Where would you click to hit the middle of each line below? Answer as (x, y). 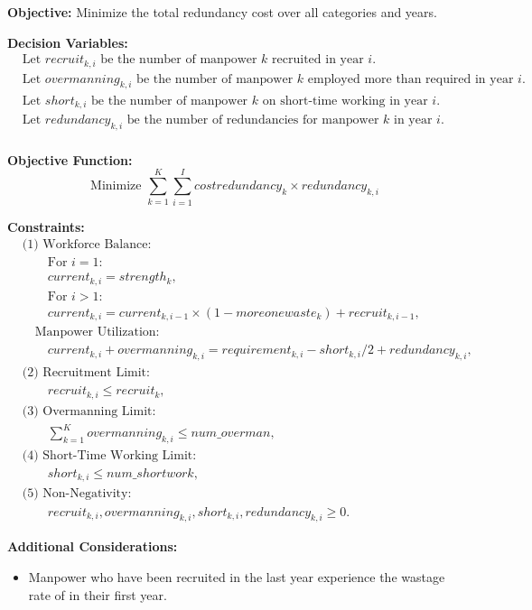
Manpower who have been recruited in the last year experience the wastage (237, 576)
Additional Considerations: (93, 546)
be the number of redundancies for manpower (253, 120)
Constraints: (46, 226)
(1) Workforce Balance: (87, 245)
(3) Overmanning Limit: (89, 411)
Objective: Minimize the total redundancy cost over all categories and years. (222, 12)
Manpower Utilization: (97, 333)
